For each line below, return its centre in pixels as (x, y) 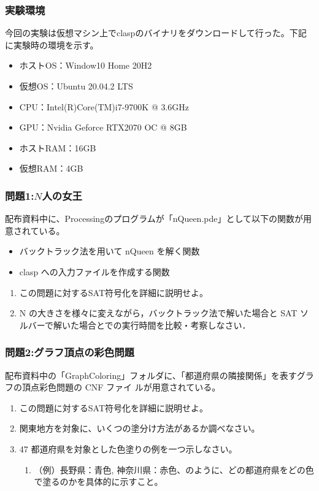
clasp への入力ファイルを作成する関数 (94, 271)
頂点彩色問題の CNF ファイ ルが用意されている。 (121, 387)
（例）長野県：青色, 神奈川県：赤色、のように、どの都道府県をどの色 (174, 469)
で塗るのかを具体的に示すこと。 (98, 481)
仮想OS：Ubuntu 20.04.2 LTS (76, 86)
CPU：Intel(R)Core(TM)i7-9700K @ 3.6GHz (104, 106)
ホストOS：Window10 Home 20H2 (86, 65)
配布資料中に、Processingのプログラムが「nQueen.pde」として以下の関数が (154, 219)
